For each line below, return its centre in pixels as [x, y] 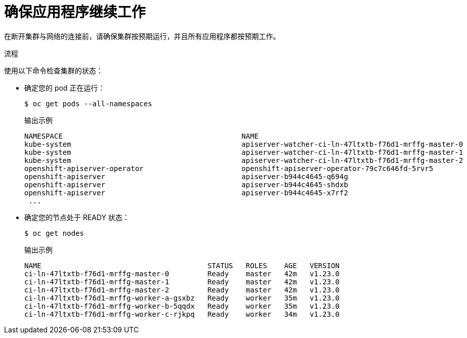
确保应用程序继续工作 [75, 12]
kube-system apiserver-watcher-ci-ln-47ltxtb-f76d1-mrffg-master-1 [244, 152]
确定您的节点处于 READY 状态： [77, 217]
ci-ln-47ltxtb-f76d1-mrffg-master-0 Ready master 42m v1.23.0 [182, 273]
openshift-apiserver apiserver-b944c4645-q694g [186, 176]
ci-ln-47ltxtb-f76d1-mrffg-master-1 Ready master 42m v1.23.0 [182, 282]
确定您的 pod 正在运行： [65, 88]
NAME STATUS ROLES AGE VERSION [182, 265]
